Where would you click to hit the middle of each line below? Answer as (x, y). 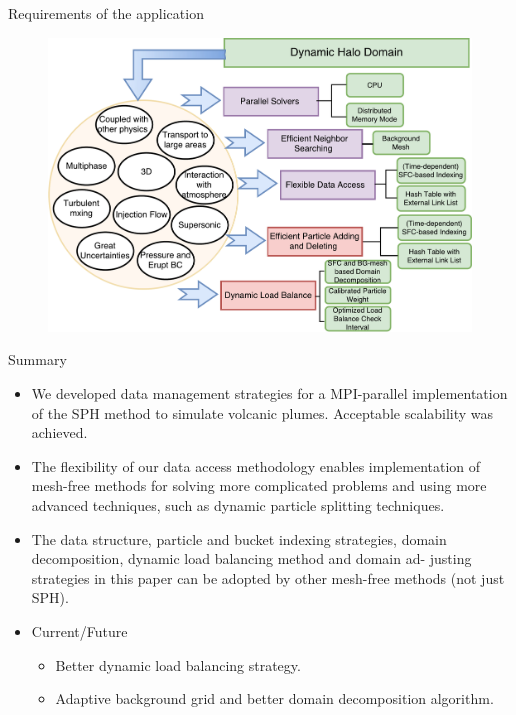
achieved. (59, 432)
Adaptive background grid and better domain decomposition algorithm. (274, 698)
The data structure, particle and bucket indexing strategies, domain (239, 538)
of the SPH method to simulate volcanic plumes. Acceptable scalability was (262, 412)
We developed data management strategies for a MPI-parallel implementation (269, 393)
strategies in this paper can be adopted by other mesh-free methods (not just (268, 577)
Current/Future (79, 630)
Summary (37, 359)
